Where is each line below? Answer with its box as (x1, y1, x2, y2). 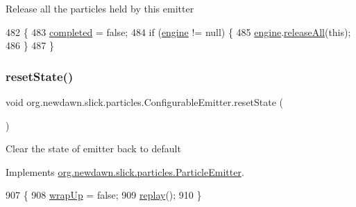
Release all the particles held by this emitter (6, 1, 194, 15)
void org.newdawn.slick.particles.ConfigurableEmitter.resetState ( (6, 95, 284, 109)
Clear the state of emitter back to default (6, 141, 181, 156)
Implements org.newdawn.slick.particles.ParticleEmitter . (6, 164, 244, 179)
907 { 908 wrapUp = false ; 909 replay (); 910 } (6, 188, 202, 202)
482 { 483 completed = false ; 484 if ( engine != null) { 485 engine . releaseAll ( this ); (6, 24, 351, 39)
